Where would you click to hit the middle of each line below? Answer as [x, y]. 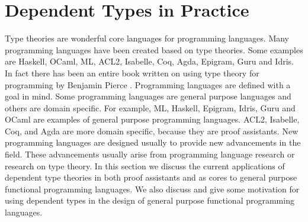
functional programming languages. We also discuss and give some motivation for [152, 189]
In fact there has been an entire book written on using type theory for [132, 73]
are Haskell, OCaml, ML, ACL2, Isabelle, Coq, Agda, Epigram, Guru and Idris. [149, 61]
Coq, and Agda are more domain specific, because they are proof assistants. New [152, 131]
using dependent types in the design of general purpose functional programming [150, 200]
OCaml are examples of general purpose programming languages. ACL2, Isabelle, [152, 119]
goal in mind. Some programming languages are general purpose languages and [148, 96]
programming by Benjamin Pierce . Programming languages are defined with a [148, 84]
